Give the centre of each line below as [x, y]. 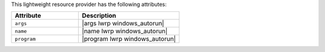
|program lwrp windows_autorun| [129, 39]
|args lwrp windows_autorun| [123, 24]
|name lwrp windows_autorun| [125, 31]
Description [99, 16]
